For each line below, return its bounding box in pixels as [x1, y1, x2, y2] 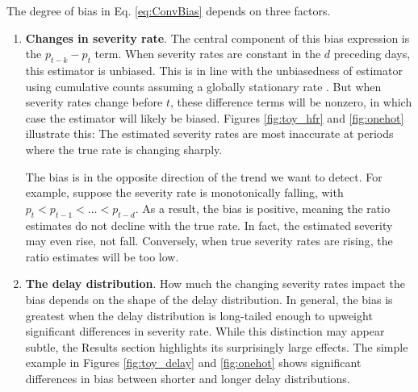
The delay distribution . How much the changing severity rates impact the [25, 275, 405, 292]
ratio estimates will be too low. [25, 248, 179, 265]
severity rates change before [25, 94, 163, 111]
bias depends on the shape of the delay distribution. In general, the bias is [25, 290, 393, 307]
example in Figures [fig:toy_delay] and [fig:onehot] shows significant [25, 354, 362, 371]
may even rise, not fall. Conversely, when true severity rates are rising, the [25, 232, 393, 249]
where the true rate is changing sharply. [25, 140, 223, 157]
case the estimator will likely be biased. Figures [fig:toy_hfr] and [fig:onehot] [25, 109, 404, 126]
